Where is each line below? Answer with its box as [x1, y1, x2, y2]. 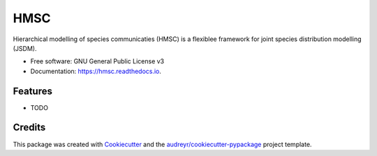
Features [13, 85, 52, 97]
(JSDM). [13, 44, 37, 52]
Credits [13, 122, 46, 134]
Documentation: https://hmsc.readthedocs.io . [30, 67, 162, 75]
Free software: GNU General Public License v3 [30, 57, 165, 65]
